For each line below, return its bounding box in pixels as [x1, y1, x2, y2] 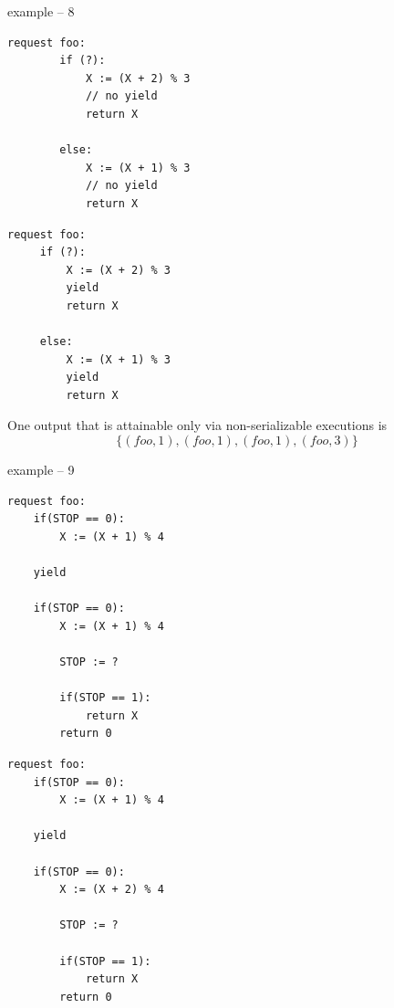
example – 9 [7, 460, 75, 479]
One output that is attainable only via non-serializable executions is [7, 415, 388, 435]
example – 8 [7, 2, 75, 20]
